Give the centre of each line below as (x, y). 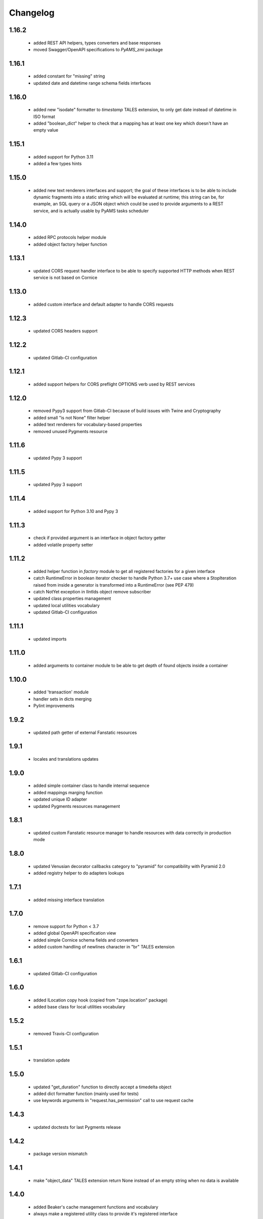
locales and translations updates (66, 759)
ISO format (44, 117)
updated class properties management (72, 599)
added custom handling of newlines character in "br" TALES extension (104, 947)
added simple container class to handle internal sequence (91, 786)
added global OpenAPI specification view (75, 933)
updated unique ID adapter (60, 799)
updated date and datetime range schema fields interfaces (92, 83)
